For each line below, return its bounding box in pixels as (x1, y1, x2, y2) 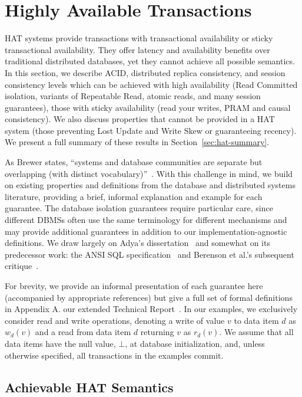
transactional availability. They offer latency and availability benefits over (5, 43, 270, 55)
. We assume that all (219, 326, 294, 338)
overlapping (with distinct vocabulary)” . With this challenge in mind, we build (5, 167, 293, 179)
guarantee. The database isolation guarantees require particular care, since (5, 202, 273, 214)
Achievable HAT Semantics (5, 378, 174, 396)
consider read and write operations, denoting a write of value (5, 314, 225, 326)
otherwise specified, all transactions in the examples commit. (5, 349, 224, 361)
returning (140, 326, 174, 338)
